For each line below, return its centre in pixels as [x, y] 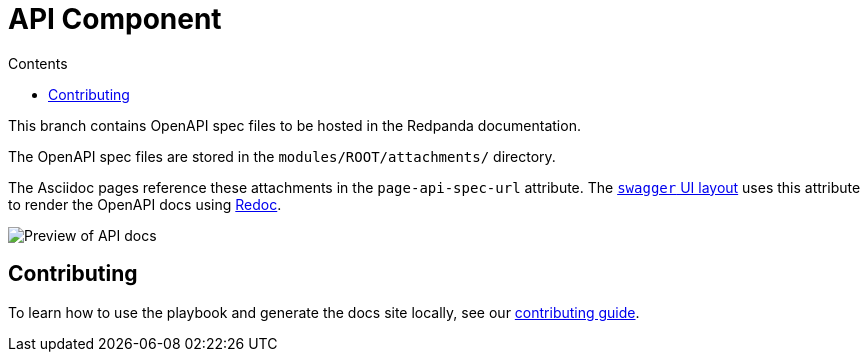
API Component [115, 19]
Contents [38, 63]
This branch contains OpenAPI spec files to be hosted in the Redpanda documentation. [294, 125]
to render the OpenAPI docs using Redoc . [145, 204]
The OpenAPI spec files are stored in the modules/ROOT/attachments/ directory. [282, 156]
